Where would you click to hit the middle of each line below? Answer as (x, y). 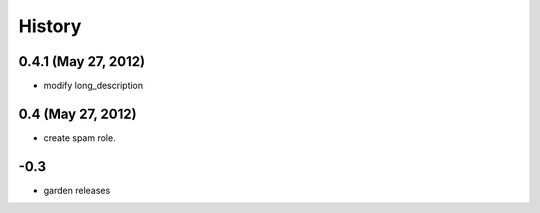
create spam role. (79, 137)
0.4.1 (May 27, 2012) (81, 61)
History (50, 26)
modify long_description (93, 86)
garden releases (77, 190)
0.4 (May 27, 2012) (77, 113)
